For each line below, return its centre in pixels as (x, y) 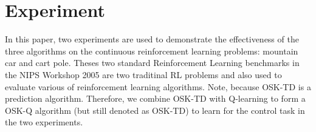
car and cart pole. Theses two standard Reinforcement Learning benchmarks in (152, 63)
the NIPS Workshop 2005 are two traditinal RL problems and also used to (143, 74)
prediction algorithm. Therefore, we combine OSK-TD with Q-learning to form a (155, 98)
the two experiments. (44, 122)
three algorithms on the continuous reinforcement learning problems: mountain (152, 51)
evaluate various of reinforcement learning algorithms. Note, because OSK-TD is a (158, 86)
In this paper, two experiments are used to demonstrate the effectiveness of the (152, 39)
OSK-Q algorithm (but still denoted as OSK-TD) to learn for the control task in (155, 110)
